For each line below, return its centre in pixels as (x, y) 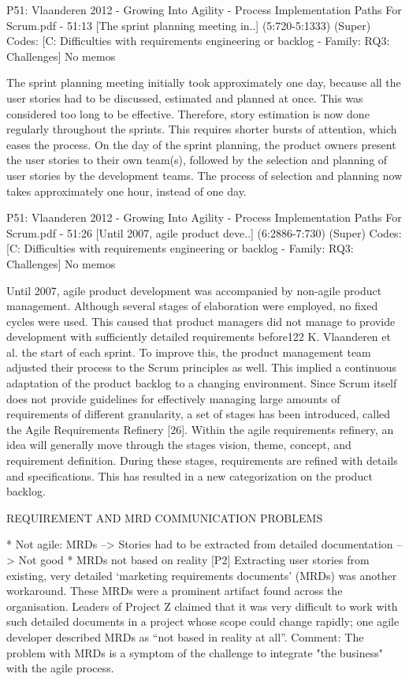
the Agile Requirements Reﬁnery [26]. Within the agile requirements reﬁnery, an (200, 429)
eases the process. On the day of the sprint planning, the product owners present (201, 144)
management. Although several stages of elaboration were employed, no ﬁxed (192, 306)
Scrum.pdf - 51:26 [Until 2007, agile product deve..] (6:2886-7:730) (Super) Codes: (204, 232)
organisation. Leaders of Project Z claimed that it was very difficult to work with (202, 606)
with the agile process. (60, 668)
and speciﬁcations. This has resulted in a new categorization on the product (190, 475)
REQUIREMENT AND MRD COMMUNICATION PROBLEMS (165, 517)
